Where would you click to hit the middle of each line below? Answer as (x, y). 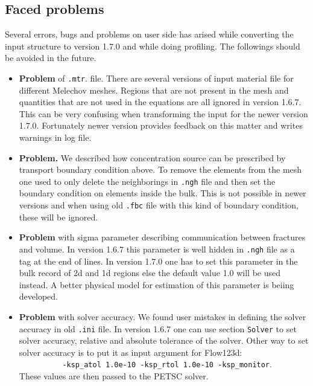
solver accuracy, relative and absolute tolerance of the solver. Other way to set (164, 340)
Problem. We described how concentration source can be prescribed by (152, 157)
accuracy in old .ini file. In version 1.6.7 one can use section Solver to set (158, 328)
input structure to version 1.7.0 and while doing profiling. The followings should (153, 46)
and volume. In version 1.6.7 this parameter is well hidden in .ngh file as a (157, 249)
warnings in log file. (55, 137)
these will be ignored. (58, 217)
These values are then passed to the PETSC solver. (114, 376)
